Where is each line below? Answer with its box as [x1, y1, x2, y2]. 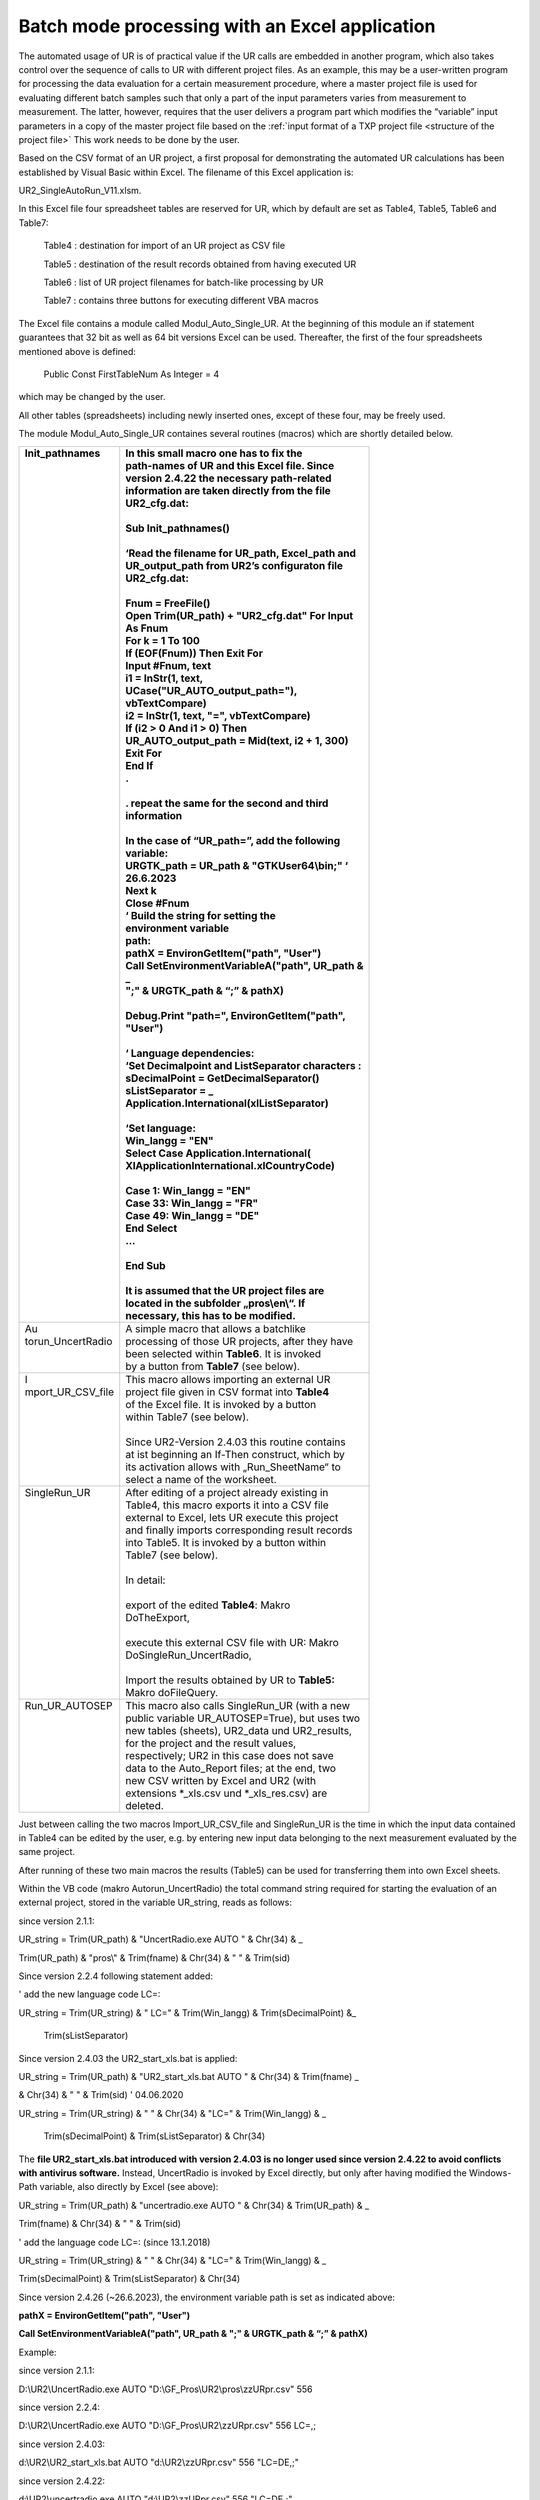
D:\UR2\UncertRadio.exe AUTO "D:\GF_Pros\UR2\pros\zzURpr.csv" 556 [18, 2383, 314, 2395]
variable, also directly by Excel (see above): [39, 2181, 219, 2193]
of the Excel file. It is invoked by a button [125, 1397, 317, 1411]
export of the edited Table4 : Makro [125, 1598, 291, 1612]
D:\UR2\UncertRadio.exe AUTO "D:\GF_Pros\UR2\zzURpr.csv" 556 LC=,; [18, 2420, 317, 2432]
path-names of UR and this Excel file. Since [125, 458, 335, 472]
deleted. [125, 1798, 164, 1812]
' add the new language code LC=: [18, 1988, 161, 2000]
